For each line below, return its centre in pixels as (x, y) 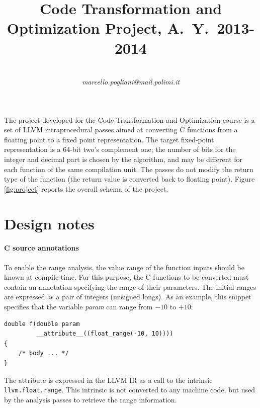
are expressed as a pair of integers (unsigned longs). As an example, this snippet (128, 297)
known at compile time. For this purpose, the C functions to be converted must (126, 277)
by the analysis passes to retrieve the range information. (91, 399)
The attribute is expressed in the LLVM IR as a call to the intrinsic (108, 380)
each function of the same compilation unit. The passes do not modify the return (129, 169)
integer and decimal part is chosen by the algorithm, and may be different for (123, 159)
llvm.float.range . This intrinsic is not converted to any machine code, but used (130, 390)
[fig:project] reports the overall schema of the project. (86, 188)
